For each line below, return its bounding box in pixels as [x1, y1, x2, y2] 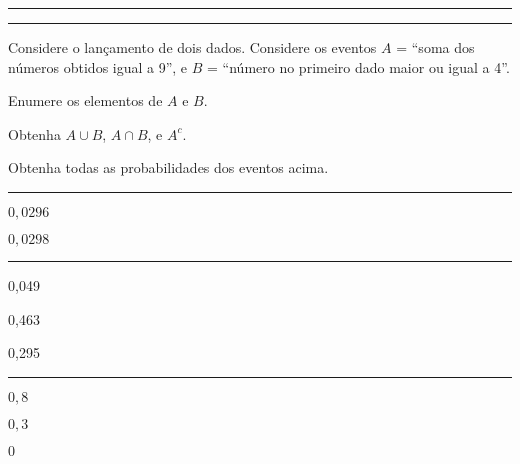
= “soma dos [396, 37, 475, 57]
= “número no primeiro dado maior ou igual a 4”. [207, 56, 510, 77]
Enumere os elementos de [8, 90, 163, 111]
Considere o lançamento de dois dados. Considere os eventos [8, 37, 377, 57]
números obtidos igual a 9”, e [8, 56, 188, 77]
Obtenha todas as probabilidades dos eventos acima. [8, 157, 329, 178]
